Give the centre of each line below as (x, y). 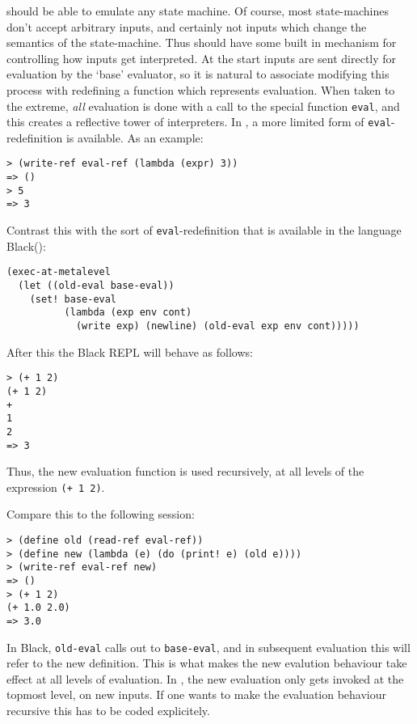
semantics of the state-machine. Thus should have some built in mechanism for (202, 42)
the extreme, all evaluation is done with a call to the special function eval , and (203, 106)
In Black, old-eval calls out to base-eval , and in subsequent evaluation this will (208, 647)
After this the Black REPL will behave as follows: (130, 351)
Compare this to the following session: (101, 514)
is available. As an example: (135, 137)
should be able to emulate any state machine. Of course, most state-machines (198, 11)
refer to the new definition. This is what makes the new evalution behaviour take (207, 663)
